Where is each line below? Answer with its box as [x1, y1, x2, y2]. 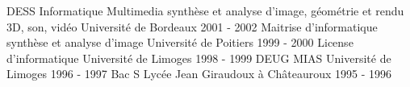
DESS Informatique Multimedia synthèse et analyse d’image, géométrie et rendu [6, 2, 404, 19]
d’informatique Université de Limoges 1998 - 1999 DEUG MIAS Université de [6, 49, 391, 66]
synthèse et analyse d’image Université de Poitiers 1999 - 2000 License [6, 34, 354, 51]
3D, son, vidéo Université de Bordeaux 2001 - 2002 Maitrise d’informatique [6, 18, 378, 35]
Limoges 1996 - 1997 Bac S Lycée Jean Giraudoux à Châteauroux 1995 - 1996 [6, 65, 392, 82]
